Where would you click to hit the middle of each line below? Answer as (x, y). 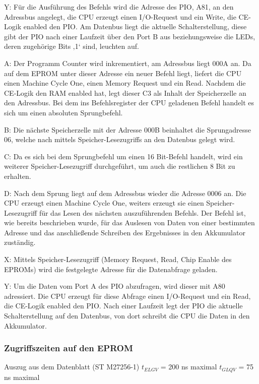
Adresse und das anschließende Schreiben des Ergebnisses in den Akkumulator (125, 232)
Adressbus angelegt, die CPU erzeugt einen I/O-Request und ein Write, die (120, 16)
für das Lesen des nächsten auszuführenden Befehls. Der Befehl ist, (142, 212)
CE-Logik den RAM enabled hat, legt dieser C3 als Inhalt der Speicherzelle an (125, 92)
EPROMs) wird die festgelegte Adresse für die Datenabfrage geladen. (111, 269)
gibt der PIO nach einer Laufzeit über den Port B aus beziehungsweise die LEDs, (130, 36)
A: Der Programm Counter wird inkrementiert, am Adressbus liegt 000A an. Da (128, 63)
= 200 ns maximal (189, 367)
